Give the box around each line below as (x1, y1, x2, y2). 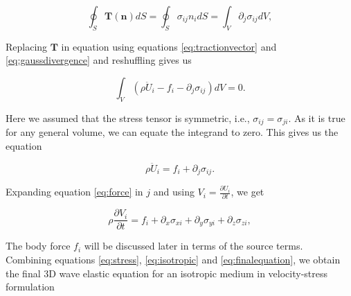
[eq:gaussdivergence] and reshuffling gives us (6, 53, 192, 67)
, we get (231, 184, 264, 199)
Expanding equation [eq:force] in (6, 184, 143, 199)
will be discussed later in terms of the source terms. (84, 238, 303, 253)
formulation (6, 279, 55, 294)
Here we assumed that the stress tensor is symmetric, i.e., (6, 110, 250, 125)
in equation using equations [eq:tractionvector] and (61, 39, 277, 53)
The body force (6, 238, 71, 253)
